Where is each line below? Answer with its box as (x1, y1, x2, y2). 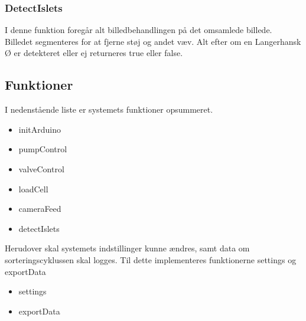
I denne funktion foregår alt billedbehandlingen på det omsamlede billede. (5, 24, 272, 36)
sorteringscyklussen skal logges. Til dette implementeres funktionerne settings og (5, 253, 297, 266)
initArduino (18, 123, 61, 135)
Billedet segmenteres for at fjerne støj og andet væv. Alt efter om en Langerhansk (5, 35, 301, 47)
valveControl (18, 162, 64, 175)
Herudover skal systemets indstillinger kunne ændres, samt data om (5, 242, 250, 254)
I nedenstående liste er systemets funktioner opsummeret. (5, 103, 213, 116)
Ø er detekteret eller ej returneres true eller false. (5, 47, 183, 59)
